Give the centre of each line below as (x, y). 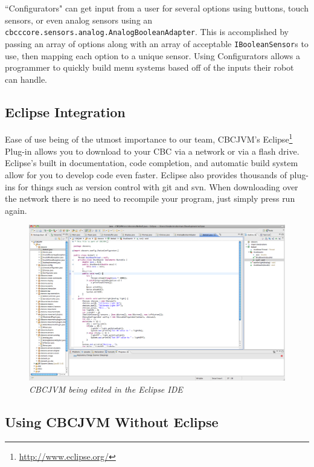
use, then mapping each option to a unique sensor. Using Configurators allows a (153, 55)
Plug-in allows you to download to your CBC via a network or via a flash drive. (152, 151)
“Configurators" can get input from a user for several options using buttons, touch (157, 8)
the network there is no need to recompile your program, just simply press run (150, 198)
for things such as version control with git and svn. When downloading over (158, 186)
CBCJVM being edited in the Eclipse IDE (106, 389)
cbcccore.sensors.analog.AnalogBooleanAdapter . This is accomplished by (147, 32)
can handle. (26, 79)
